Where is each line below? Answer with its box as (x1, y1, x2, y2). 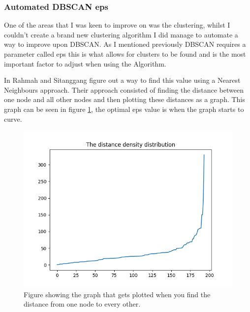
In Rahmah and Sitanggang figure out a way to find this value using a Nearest (4, 75, 241, 85)
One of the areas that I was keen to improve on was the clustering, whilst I (4, 20, 230, 30)
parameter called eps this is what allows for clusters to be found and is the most (4, 49, 246, 59)
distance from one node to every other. (24, 299, 141, 309)
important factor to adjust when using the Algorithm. (4, 58, 166, 69)
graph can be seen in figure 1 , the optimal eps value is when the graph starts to (4, 104, 244, 114)
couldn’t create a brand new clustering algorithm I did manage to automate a (4, 29, 238, 39)
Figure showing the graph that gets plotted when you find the (24, 289, 211, 299)
